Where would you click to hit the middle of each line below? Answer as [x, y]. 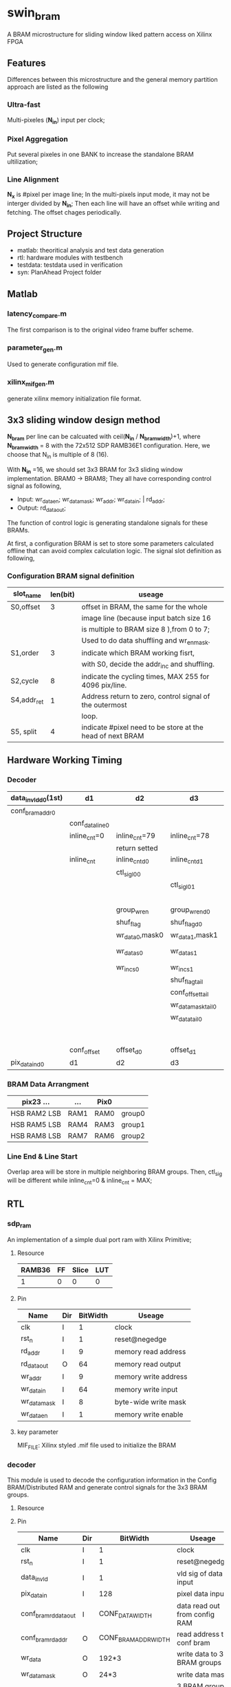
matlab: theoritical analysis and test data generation [90, 250]
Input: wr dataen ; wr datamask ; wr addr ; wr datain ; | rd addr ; [91, 500]
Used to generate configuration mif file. [63, 364]
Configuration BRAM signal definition [71, 576]
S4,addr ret [27, 700]
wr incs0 [128, 967]
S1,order [25, 653]
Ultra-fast [24, 105]
